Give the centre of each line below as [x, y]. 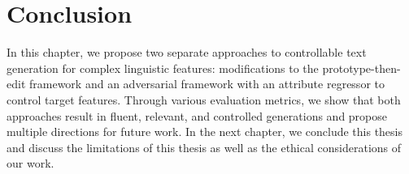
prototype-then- [361, 68]
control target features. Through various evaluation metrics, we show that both [204, 99]
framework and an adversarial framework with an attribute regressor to [207, 84]
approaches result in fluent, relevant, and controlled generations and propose [197, 115]
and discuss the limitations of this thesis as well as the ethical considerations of [204, 147]
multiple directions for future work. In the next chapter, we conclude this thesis [205, 132]
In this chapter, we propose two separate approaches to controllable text [187, 52]
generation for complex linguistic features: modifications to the [163, 68]
